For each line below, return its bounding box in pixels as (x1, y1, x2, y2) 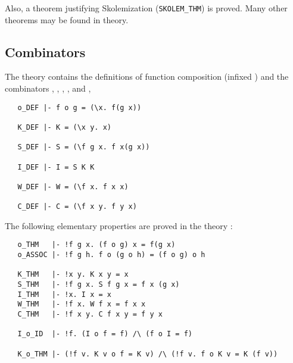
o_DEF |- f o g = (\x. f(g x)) (17, 103, 142, 112)
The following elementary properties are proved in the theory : (5, 219, 233, 231)
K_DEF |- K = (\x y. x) (17, 123, 111, 132)
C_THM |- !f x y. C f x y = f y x (17, 310, 163, 319)
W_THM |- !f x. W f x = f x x (17, 300, 146, 309)
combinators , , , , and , (5, 82, 91, 95)
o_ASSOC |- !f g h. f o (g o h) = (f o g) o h (17, 251, 205, 259)
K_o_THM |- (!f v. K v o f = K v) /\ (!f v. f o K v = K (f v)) (17, 349, 278, 358)
